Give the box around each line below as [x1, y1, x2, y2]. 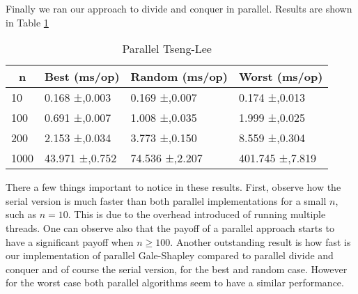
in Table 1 [6, 15, 49, 29]
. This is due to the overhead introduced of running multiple [68, 207, 326, 222]
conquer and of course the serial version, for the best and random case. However [6, 261, 348, 276]
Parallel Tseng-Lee [122, 40, 212, 57]
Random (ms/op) [130, 68, 228, 85]
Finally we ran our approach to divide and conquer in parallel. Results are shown [6, 1, 352, 15]
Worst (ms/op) [239, 68, 323, 85]
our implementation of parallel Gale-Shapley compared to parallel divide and [6, 248, 334, 263]
